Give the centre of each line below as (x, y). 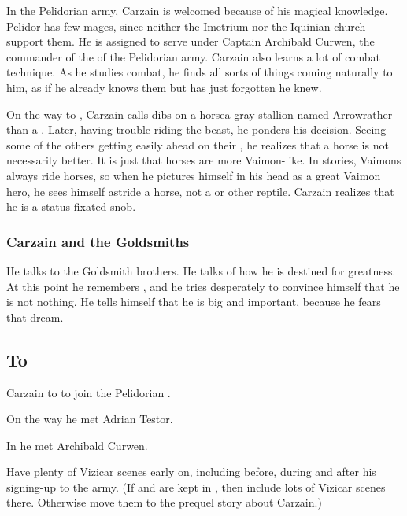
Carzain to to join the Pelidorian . (89, 392)
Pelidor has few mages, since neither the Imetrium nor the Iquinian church (186, 26)
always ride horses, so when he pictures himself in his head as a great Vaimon (194, 175)
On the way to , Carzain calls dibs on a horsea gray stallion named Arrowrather (200, 114)
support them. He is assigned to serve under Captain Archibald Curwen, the (191, 41)
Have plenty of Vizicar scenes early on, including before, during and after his (191, 472)
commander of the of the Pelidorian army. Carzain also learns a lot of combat (193, 56)
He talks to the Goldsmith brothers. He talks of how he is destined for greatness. (201, 270)
